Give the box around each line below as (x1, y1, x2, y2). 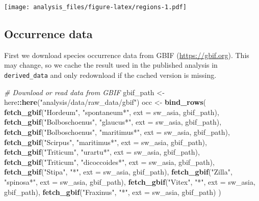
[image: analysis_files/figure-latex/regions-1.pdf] (4, 4, 187, 11)
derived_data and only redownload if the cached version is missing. (4, 70, 217, 80)
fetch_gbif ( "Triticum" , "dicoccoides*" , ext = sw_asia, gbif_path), (4, 156, 215, 167)
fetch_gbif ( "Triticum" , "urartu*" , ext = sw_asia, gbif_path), (4, 147, 200, 157)
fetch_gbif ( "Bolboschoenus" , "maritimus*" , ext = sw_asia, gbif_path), (4, 127, 230, 137)
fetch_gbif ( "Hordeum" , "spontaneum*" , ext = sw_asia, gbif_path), (4, 106, 219, 117)
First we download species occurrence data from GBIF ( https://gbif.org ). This (4, 49, 249, 60)
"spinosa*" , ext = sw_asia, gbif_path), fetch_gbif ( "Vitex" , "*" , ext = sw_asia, (4, 177, 255, 187)
